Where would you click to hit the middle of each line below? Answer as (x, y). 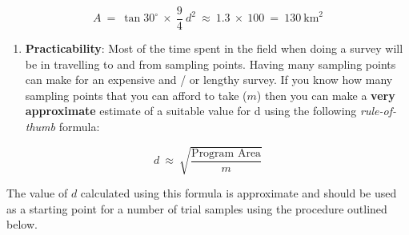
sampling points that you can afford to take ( (136, 95)
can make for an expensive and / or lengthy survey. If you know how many (209, 80)
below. (22, 224)
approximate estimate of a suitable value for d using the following (191, 111)
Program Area (227, 153)
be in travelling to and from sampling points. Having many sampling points (211, 64)
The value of (37, 193)
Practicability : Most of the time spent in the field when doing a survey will (214, 48)
